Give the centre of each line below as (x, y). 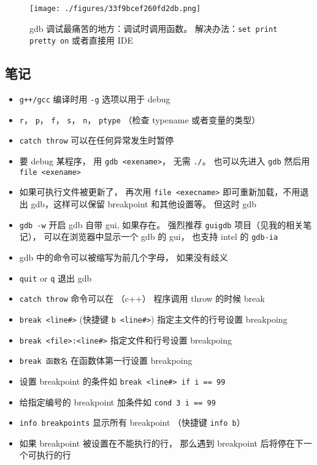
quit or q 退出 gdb (55, 278)
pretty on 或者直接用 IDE (82, 40)
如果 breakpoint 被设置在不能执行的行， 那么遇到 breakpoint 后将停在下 (161, 443)
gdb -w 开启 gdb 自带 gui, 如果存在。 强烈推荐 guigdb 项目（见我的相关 (161, 224)
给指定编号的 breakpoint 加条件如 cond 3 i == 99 (117, 402)
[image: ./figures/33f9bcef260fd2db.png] (115, 9)
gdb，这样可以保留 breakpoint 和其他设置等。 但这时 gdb (144, 204)
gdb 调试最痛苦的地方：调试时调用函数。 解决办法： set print (154, 28)
